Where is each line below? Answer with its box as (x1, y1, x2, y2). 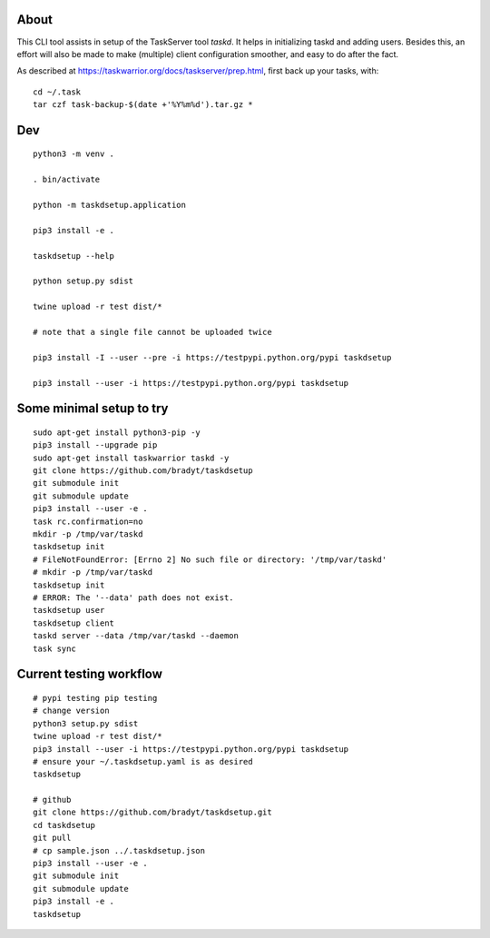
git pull (33, 833, 72, 844)
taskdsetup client (33, 617, 115, 628)
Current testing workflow (16, 666, 163, 682)
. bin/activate (33, 174, 101, 185)
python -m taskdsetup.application (33, 200, 186, 211)
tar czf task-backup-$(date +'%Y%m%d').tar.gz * (33, 100, 253, 110)
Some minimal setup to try (16, 400, 169, 417)
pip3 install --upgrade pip (33, 440, 158, 450)
